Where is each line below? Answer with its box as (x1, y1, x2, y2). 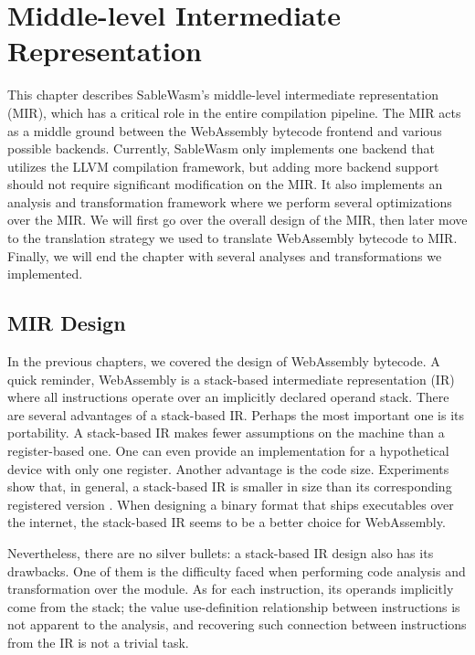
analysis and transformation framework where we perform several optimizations (7, 192, 452, 211)
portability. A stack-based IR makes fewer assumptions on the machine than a (7, 423, 445, 442)
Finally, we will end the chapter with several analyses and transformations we (7, 246, 442, 265)
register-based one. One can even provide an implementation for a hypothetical (7, 441, 449, 460)
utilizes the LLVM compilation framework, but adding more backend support (7, 156, 439, 175)
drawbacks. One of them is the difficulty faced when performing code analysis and (7, 561, 466, 580)
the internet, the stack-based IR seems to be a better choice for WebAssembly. (7, 512, 446, 532)
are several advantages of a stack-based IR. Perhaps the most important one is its (7, 405, 465, 424)
